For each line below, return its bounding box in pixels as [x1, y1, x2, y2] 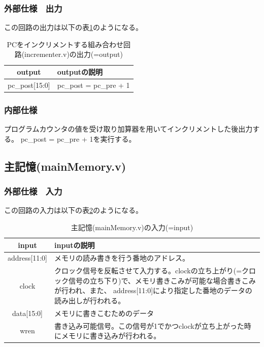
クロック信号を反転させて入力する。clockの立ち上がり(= [54, 265, 242, 276]
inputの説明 [54, 239, 95, 250]
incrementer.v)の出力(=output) [24, 49, 123, 59]
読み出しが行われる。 [54, 295, 125, 305]
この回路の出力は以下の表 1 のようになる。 [4, 22, 143, 33]
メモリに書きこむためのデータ [54, 307, 154, 318]
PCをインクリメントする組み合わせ [7, 39, 124, 49]
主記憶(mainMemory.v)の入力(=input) [71, 222, 193, 232]
